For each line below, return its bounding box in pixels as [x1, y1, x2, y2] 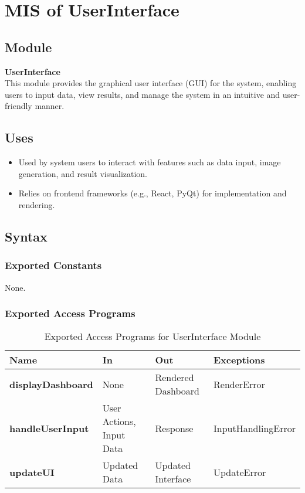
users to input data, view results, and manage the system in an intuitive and [5, 88, 280, 100]
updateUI [9, 465, 55, 479]
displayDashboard [9, 377, 93, 391]
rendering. [18, 198, 55, 210]
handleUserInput [9, 421, 89, 435]
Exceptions [213, 353, 265, 367]
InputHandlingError [213, 421, 296, 435]
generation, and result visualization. [18, 167, 148, 179]
